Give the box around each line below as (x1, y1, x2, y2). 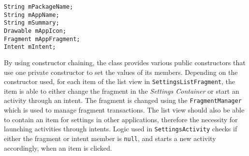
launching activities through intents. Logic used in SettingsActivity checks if (4, 124, 237, 134)
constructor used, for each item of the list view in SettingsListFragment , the (4, 76, 235, 86)
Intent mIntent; (4, 43, 56, 51)
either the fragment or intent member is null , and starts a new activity (4, 133, 216, 143)
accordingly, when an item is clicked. (4, 142, 112, 153)
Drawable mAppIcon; (4, 27, 66, 34)
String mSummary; (4, 19, 59, 27)
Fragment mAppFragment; (4, 35, 80, 43)
